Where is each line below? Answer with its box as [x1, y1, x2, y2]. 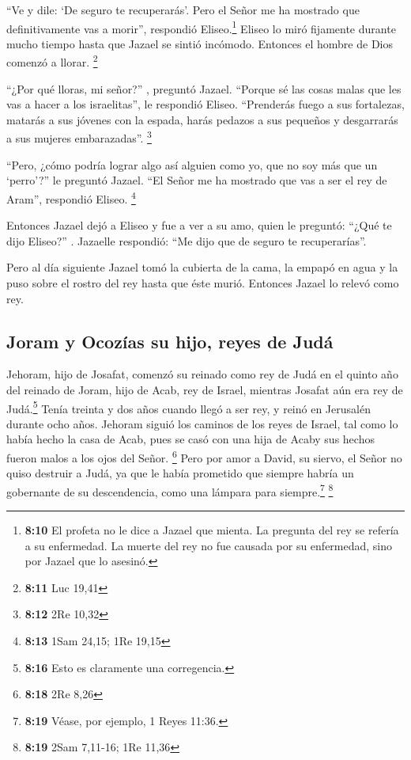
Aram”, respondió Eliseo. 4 [6, 188, 136, 207]
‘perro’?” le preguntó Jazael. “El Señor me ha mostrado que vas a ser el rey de [6, 172, 387, 188]
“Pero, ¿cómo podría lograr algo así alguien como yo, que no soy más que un [6, 156, 378, 173]
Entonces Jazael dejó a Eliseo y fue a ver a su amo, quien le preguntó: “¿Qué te [6, 217, 392, 234]
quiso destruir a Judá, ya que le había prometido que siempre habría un [6, 465, 354, 481]
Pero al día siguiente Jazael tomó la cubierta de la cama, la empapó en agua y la [6, 259, 398, 275]
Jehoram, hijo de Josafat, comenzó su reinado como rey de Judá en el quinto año [6, 366, 398, 382]
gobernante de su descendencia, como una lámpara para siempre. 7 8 [6, 481, 334, 500]
